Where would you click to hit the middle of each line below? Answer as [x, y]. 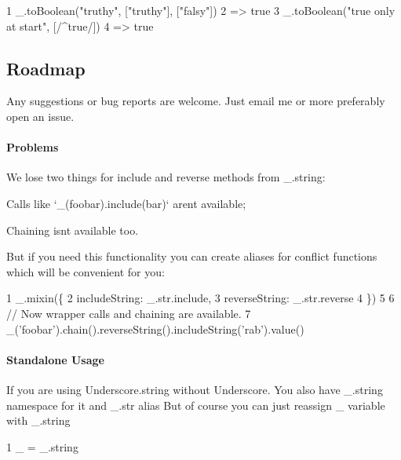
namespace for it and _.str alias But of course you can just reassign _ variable [196, 405]
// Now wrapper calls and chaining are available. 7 [129, 313]
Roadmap [46, 68]
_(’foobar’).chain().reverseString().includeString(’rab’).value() [155, 329]
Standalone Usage [55, 359]
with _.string [38, 420]
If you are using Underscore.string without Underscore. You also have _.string [195, 389]
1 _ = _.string [42, 446]
